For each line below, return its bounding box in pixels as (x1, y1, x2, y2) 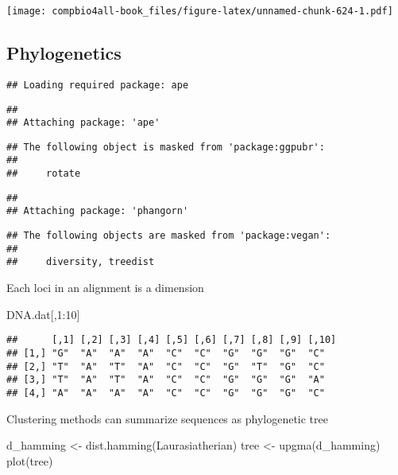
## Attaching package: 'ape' (6, 117, 160, 129)
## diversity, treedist (6, 256, 155, 268)
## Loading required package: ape (6, 79, 189, 91)
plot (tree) (6, 452, 53, 469)
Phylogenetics (6, 41, 122, 65)
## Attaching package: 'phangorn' (6, 205, 189, 217)
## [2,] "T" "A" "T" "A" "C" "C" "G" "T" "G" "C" (6, 360, 325, 372)
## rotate (6, 168, 81, 180)
